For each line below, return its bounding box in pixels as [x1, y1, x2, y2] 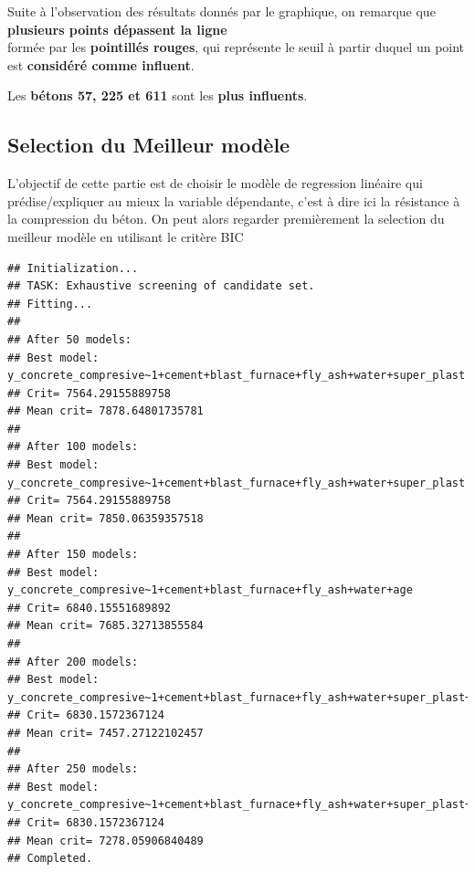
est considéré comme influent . [7, 55, 195, 74]
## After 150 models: [7, 548, 139, 562]
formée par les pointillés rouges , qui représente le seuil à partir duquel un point [7, 37, 465, 57]
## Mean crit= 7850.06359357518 [7, 511, 204, 525]
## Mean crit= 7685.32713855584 [7, 619, 204, 633]
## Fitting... [7, 297, 93, 310]
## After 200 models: [7, 655, 139, 668]
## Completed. [7, 852, 93, 866]
